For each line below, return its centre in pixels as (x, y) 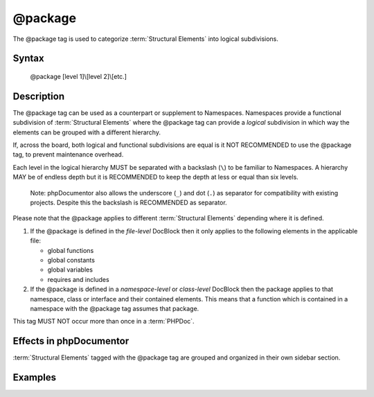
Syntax (28, 59)
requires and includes (79, 279)
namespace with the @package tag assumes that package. (115, 308)
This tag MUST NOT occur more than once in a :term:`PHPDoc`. (104, 321)
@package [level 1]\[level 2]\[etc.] (79, 76)
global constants (71, 260)
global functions (71, 250)
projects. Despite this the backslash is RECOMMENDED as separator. (129, 202)
